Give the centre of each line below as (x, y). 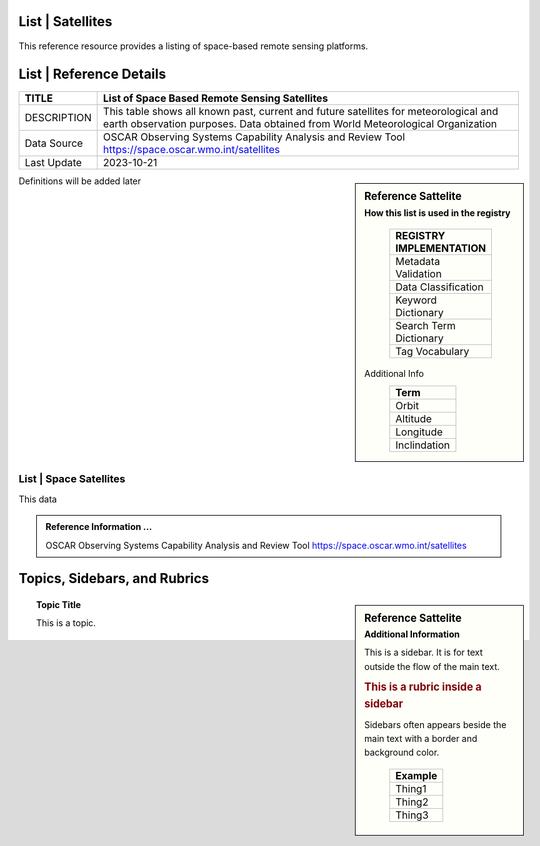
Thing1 (411, 788)
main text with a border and (421, 738)
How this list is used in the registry (437, 212)
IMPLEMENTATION (441, 248)
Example (416, 775)
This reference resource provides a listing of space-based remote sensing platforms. (193, 46)
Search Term (426, 326)
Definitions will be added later (80, 181)
